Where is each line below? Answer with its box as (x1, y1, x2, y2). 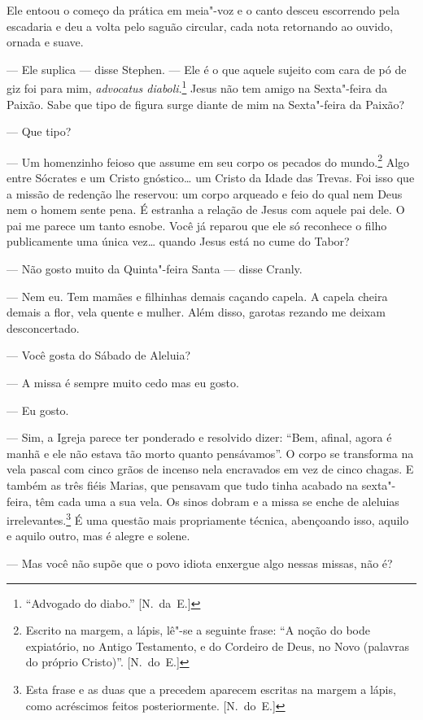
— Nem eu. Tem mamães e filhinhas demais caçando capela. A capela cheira (7, 287, 388, 304)
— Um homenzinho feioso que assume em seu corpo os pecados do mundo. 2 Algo (7, 151, 410, 170)
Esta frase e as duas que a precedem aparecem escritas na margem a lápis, (25, 680, 396, 697)
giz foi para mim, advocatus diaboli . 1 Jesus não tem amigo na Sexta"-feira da (7, 77, 388, 97)
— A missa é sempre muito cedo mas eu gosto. (7, 374, 239, 391)
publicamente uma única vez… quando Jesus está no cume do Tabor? (7, 233, 350, 250)
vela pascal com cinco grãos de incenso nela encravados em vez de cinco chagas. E (7, 460, 414, 478)
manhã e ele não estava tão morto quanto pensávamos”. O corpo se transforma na (7, 444, 414, 461)
